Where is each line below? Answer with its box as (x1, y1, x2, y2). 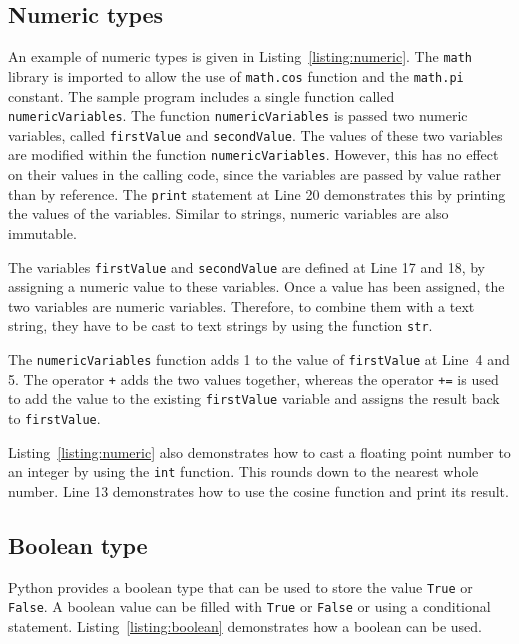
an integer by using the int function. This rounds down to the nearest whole (8, 461, 479, 482)
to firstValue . (8, 407, 101, 428)
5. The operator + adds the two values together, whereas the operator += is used (8, 368, 499, 389)
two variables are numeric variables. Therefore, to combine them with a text (8, 295, 475, 316)
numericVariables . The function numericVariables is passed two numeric (8, 105, 468, 126)
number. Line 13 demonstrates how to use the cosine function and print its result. (8, 480, 509, 501)
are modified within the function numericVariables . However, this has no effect (8, 144, 499, 165)
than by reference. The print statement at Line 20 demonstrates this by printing (8, 183, 506, 204)
